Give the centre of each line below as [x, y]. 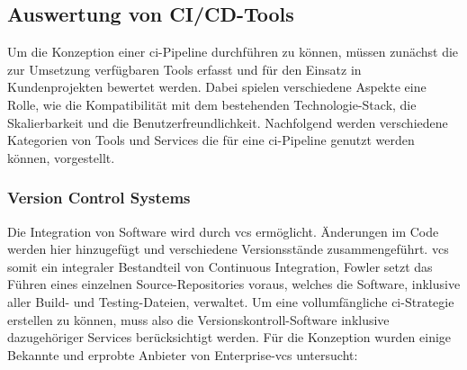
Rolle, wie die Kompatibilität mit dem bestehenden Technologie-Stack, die [212, 104]
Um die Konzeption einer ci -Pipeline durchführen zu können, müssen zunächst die [233, 52]
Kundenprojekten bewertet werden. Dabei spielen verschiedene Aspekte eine [217, 87]
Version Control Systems [99, 198]
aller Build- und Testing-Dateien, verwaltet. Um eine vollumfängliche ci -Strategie [231, 301]
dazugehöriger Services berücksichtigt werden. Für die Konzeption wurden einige [229, 337]
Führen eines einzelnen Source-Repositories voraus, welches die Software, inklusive [234, 284]
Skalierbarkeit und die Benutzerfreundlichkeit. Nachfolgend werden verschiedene [228, 122]
